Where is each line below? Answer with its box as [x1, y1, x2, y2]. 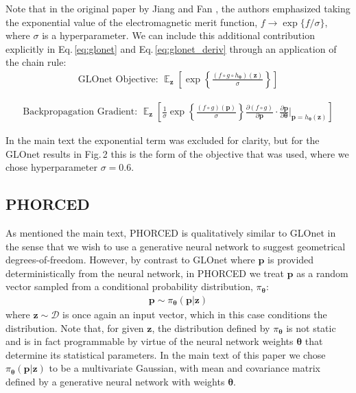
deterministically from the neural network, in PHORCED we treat [5, 265, 284, 280]
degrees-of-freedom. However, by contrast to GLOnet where [5, 252, 255, 267]
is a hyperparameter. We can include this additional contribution [42, 28, 315, 43]
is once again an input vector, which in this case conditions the [62, 307, 327, 322]
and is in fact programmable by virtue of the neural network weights [5, 334, 294, 348]
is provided [268, 252, 314, 267]
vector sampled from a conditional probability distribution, [5, 279, 253, 294]
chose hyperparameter [5, 160, 97, 174]
